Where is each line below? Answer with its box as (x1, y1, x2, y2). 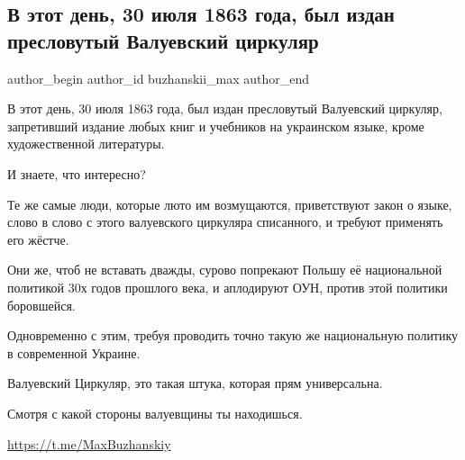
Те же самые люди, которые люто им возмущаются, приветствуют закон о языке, (7, 194, 452, 213)
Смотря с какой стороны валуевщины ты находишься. (7, 403, 303, 422)
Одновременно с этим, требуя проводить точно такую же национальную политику (7, 326, 459, 345)
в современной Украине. (7, 343, 141, 362)
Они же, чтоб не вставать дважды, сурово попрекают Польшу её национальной (7, 260, 442, 279)
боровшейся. (7, 295, 76, 314)
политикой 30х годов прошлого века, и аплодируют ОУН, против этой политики (7, 277, 448, 296)
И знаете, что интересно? (7, 164, 146, 183)
